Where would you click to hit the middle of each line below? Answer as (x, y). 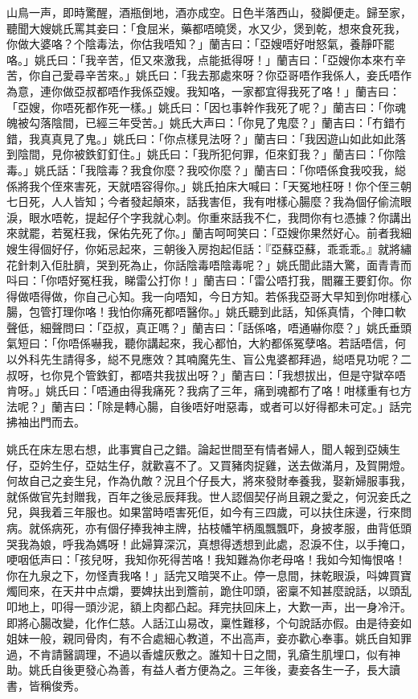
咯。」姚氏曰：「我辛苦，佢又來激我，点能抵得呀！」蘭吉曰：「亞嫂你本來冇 (201, 59)
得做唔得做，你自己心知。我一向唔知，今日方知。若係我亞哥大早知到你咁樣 (203, 296)
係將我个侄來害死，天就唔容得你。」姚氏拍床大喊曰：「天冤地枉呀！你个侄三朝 (209, 185)
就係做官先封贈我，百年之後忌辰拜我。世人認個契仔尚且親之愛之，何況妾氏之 (209, 496)
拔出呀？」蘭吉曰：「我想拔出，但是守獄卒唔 (290, 374)
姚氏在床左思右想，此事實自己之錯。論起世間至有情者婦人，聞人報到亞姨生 (203, 449)
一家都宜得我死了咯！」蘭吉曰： (316, 90)
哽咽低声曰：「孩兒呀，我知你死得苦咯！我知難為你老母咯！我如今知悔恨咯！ (206, 559)
